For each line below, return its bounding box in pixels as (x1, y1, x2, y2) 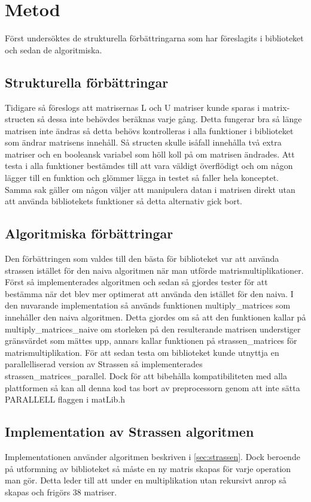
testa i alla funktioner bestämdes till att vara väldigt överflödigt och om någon (5, 159, 293, 172)
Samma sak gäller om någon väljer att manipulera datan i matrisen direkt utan (5, 183, 295, 195)
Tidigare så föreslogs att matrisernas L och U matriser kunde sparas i (5, 101, 260, 113)
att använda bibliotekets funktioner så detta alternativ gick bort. (5, 195, 242, 207)
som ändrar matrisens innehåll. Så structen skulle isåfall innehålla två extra (5, 136, 282, 149)
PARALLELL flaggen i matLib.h (5, 393, 126, 406)
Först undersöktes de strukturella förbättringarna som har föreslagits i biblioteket (5, 32, 304, 44)
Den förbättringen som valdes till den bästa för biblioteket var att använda (5, 252, 279, 265)
